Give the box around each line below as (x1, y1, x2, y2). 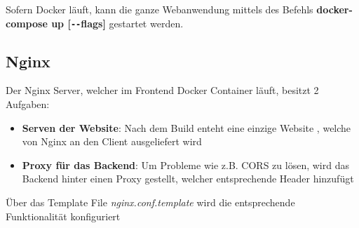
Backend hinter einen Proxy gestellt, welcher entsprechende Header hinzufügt (22, 171, 354, 186)
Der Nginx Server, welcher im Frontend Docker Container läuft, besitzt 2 (6, 83, 319, 98)
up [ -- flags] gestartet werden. (51, 15, 184, 30)
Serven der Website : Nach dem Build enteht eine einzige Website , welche (22, 120, 351, 135)
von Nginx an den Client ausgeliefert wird (22, 134, 202, 149)
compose (6, 15, 48, 30)
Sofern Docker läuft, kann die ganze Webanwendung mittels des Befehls (6, 2, 313, 16)
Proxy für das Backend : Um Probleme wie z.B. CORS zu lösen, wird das (22, 157, 349, 172)
